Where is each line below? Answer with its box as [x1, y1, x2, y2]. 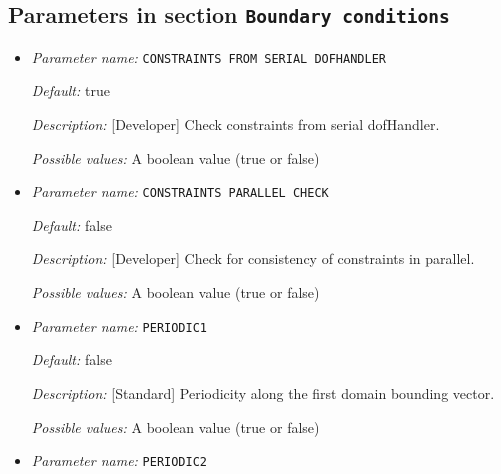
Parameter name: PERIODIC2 [31, 450, 208, 471]
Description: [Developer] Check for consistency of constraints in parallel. [31, 248, 475, 269]
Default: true [31, 80, 110, 101]
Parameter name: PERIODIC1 [31, 315, 208, 336]
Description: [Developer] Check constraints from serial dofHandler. [31, 114, 440, 135]
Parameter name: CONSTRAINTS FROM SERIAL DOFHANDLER [31, 46, 386, 67]
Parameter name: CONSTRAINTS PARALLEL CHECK [31, 181, 329, 202]
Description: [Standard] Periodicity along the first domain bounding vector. [31, 382, 495, 403]
